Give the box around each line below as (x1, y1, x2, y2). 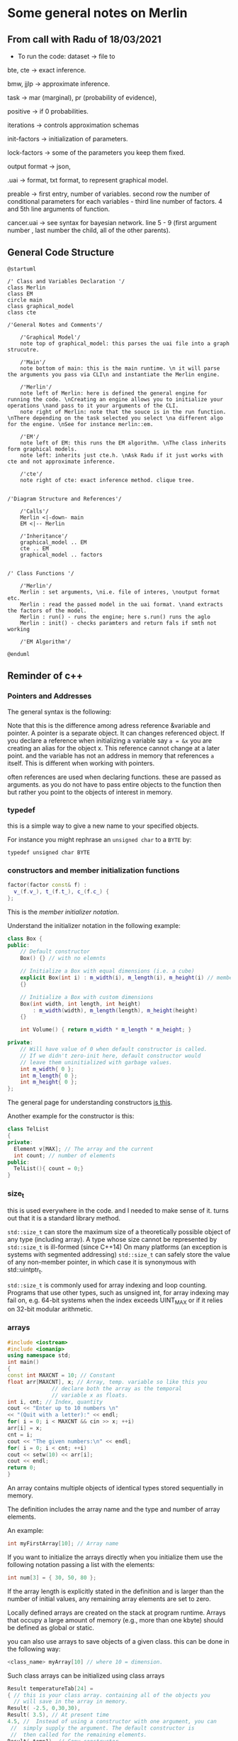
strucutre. (7, 346, 40, 353)
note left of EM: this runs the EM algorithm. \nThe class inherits (20, 439, 227, 447)
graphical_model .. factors (20, 551, 103, 558)
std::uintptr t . (7, 1265, 43, 1275)
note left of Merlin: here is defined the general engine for (20, 389, 208, 397)
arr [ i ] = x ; (7, 1425, 42, 1432)
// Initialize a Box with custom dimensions (20, 993, 154, 1000)
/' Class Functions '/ (7, 569, 74, 577)
